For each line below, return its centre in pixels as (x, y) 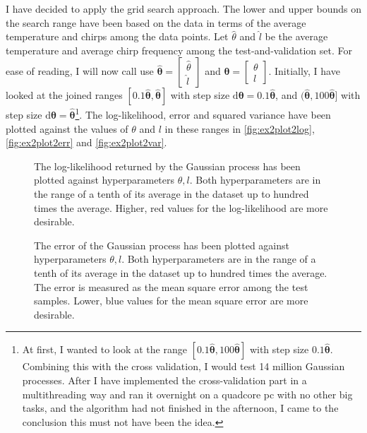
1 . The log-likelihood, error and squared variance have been (203, 114)
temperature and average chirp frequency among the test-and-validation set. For (179, 50)
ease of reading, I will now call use (80, 71)
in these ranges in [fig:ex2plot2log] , (240, 128)
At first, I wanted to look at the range (104, 349)
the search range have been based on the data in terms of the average (156, 22)
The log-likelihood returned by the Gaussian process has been (167, 166)
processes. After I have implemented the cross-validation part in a (164, 380)
